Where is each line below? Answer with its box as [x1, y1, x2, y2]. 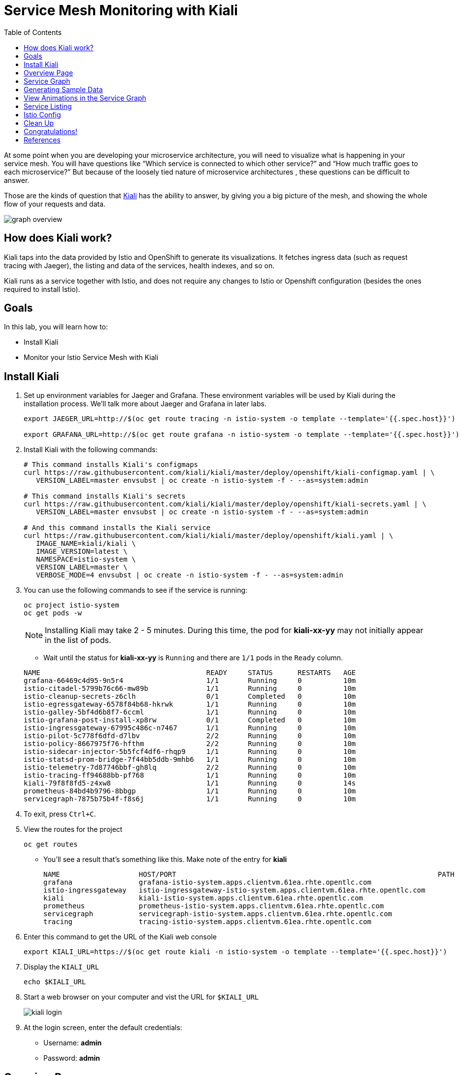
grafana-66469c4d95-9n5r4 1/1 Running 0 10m [24, 677, 356, 685]
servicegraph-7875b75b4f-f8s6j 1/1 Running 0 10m [24, 795, 356, 803]
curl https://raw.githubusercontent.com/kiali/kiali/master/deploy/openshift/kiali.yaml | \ [24, 532, 394, 540]
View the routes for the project [24, 825, 123, 834]
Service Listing [24, 102, 72, 110]
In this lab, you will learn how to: [4, 322, 108, 331]
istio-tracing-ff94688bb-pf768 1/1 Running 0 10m [24, 771, 356, 780]
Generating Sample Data [24, 85, 103, 94]
